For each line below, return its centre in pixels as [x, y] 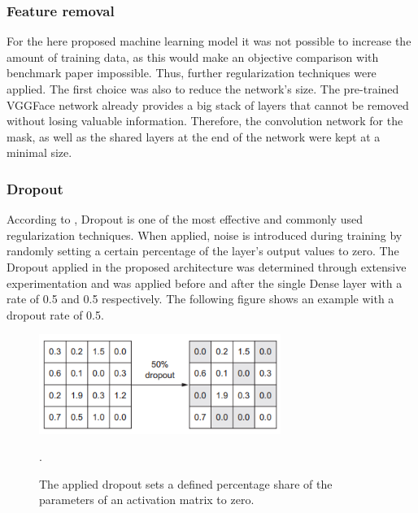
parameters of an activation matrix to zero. [147, 500]
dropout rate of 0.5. [55, 314]
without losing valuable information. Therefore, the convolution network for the [205, 121]
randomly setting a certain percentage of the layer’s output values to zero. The [203, 251]
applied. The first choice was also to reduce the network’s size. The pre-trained [203, 89]
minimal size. [39, 152]
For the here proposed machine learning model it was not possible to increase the [209, 41]
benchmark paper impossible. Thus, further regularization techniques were [192, 73]
